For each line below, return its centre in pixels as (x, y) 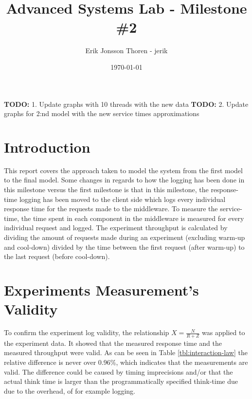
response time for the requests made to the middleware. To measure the (111, 209)
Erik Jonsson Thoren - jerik (126, 50)
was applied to (224, 332)
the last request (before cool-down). (57, 256)
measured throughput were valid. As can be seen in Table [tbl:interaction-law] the (126, 352)
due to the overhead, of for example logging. (70, 390)
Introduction (47, 147)
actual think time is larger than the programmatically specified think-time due (121, 381)
